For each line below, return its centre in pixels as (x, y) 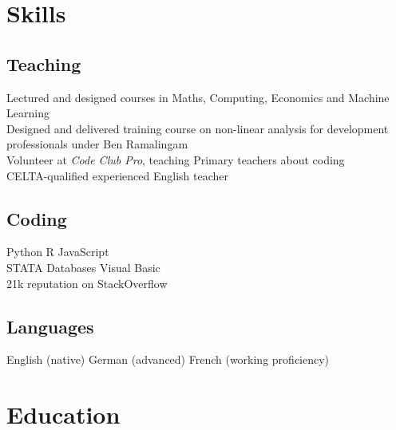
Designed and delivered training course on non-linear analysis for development (198, 128)
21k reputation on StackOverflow (87, 283)
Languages (50, 326)
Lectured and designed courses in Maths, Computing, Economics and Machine (198, 97)
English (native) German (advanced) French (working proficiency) (168, 359)
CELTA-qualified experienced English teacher (118, 175)
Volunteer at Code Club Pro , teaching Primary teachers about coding (176, 159)
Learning (28, 113)
